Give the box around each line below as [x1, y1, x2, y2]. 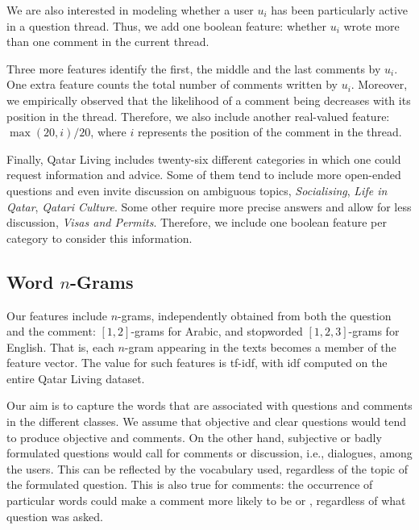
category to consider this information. [6, 229, 193, 246]
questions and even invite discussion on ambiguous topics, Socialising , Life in [6, 182, 388, 198]
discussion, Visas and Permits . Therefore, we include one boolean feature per [6, 214, 387, 231]
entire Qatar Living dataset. [6, 369, 145, 386]
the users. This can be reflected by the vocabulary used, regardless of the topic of [6, 460, 409, 477]
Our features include [6, 307, 108, 323]
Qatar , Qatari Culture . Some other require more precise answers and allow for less [6, 198, 412, 215]
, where [90, 123, 127, 140]
